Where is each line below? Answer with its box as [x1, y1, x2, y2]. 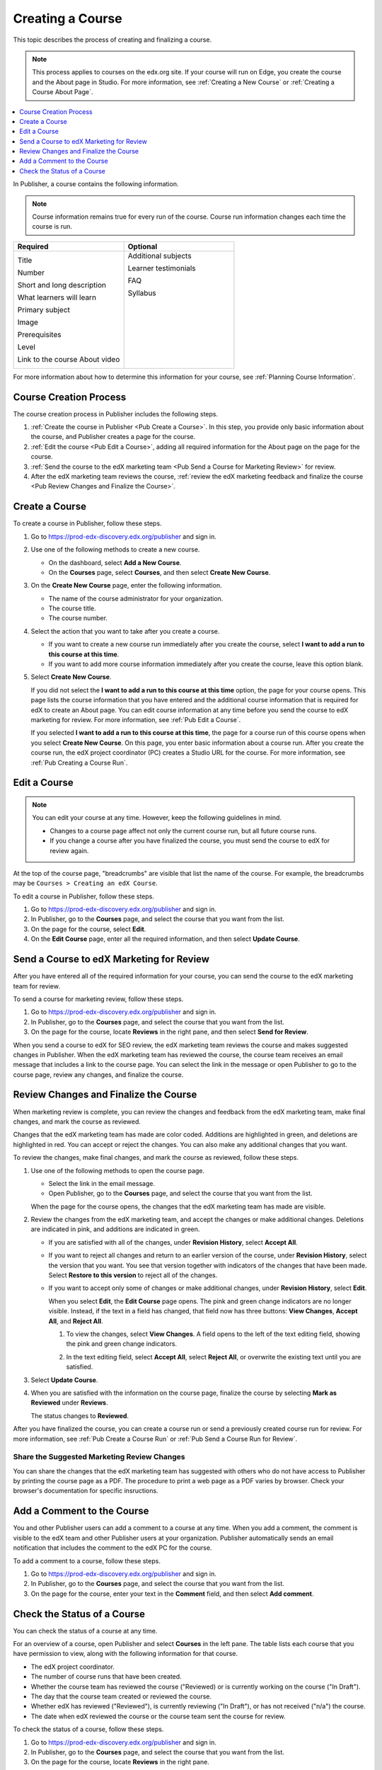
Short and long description [17, 280, 106, 290]
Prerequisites [17, 329, 62, 339]
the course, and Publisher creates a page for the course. [30, 433, 196, 441]
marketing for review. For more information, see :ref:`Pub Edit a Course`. [30, 715, 241, 724]
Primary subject [17, 304, 71, 314]
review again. [50, 846, 89, 855]
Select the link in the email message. [48, 1179, 156, 1187]
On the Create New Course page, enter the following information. [30, 581, 222, 590]
